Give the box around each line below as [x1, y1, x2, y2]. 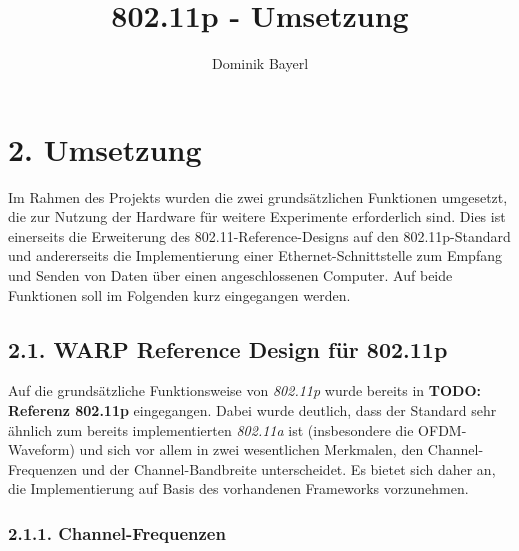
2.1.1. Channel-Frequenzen [8, 520, 226, 545]
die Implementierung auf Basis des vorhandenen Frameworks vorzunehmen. [8, 478, 469, 499]
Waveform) [8, 439, 75, 460]
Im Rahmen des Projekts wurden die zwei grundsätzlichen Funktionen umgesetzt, [8, 186, 508, 207]
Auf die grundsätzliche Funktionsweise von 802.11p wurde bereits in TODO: [8, 380, 482, 401]
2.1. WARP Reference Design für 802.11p [8, 333, 448, 364]
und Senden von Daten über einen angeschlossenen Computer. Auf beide [8, 265, 453, 286]
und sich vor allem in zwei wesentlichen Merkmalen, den [79, 439, 424, 460]
